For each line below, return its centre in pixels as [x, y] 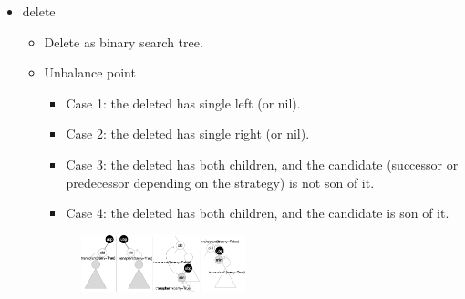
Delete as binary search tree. [124, 41]
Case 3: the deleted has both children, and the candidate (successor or [262, 164]
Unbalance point [90, 72]
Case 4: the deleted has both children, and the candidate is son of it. [258, 213]
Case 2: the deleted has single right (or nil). [188, 134]
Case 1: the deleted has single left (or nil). [183, 103]
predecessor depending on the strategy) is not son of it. [220, 182]
